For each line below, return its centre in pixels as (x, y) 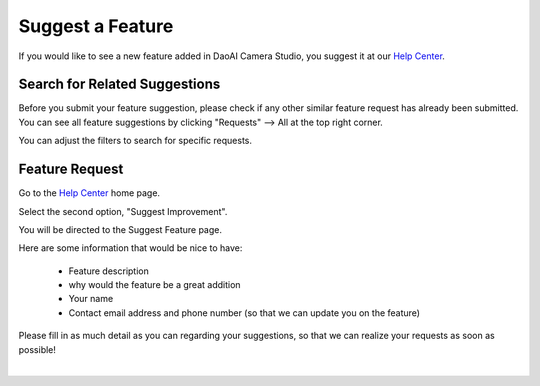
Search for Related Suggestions (119, 84)
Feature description (108, 271)
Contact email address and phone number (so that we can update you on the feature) (244, 312)
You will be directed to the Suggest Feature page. (120, 229)
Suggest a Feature (96, 26)
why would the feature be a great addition (154, 285)
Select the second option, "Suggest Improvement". (123, 211)
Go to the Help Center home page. (89, 193)
